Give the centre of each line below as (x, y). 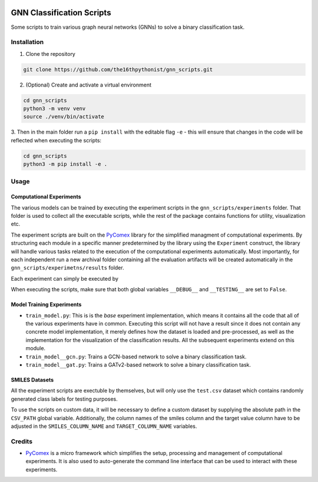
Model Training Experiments (46, 305)
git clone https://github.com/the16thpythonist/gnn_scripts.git (118, 69)
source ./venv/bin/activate (64, 117)
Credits (21, 441)
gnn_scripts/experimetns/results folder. (67, 268)
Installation (27, 42)
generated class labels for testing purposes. (64, 399)
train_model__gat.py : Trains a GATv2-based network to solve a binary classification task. (138, 364)
